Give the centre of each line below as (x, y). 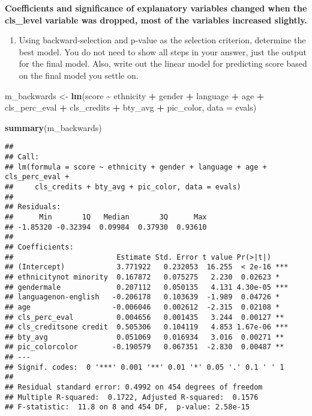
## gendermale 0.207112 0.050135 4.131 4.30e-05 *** (147, 287)
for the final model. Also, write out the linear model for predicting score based (163, 63)
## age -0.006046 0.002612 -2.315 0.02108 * (142, 307)
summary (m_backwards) (53, 127)
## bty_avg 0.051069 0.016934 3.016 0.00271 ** (145, 337)
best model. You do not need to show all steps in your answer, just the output (163, 51)
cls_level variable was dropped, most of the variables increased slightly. (156, 20)
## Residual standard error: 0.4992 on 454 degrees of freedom (134, 387)
